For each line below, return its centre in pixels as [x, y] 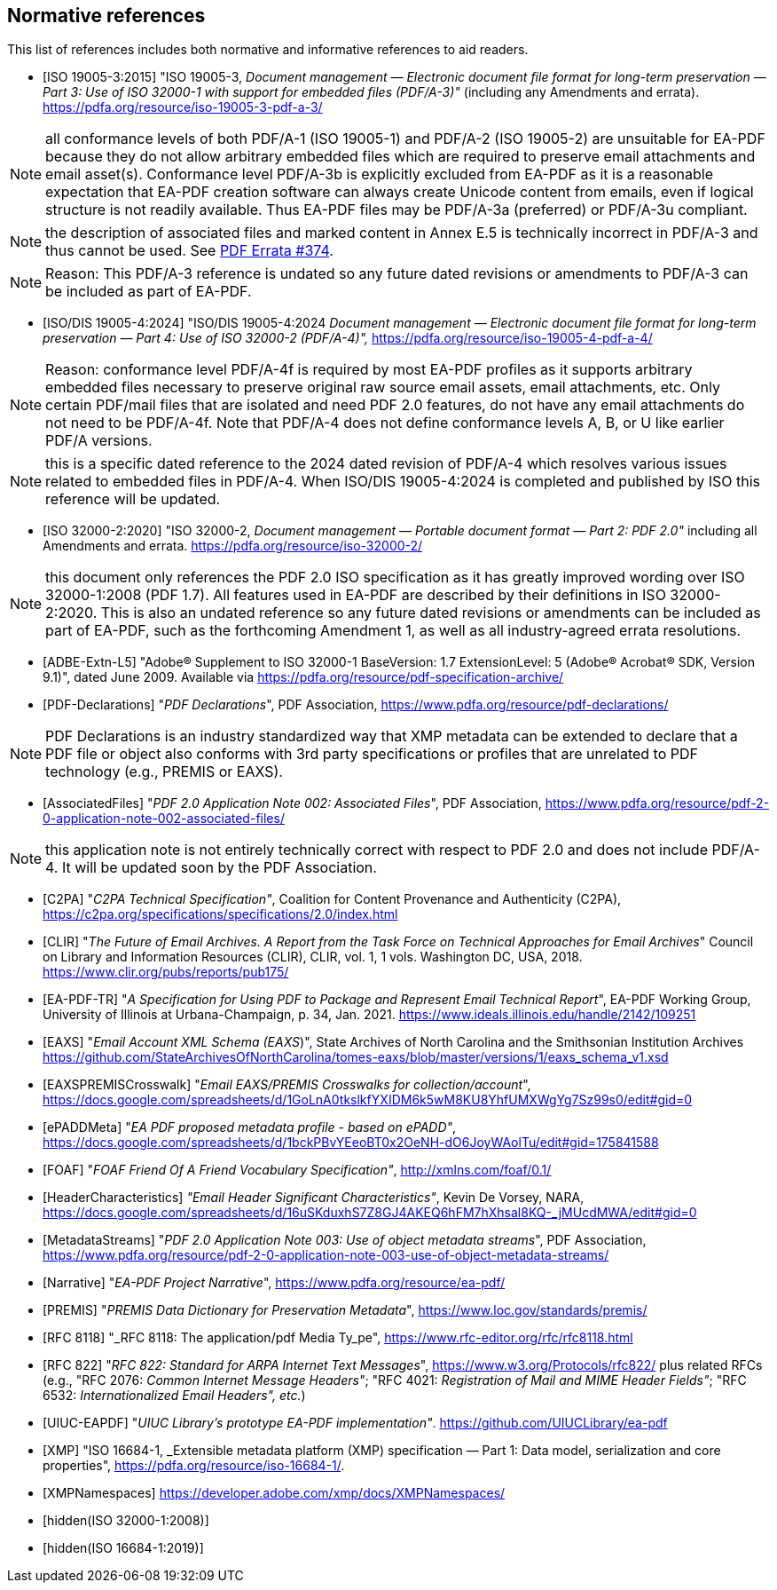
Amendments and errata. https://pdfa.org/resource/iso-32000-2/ [233, 546]
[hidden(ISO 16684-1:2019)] [123, 1548]
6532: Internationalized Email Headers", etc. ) [174, 1396]
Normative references [106, 16]
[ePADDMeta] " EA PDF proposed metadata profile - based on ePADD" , [250, 1127]
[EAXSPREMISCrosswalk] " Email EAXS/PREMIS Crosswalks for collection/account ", [287, 1085]
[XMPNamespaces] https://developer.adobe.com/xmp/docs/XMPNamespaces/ [274, 1493]
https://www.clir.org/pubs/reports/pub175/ [166, 972]
